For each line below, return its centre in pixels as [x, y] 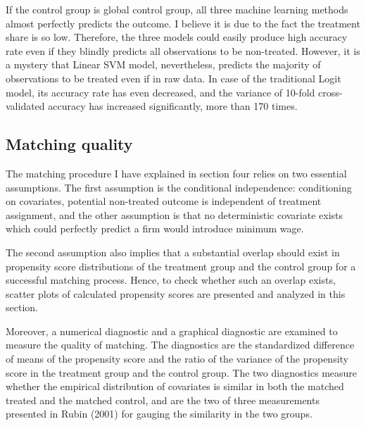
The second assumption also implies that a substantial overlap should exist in [173, 252]
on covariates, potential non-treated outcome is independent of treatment [164, 201]
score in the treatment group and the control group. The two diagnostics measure [182, 372]
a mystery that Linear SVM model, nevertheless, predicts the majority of [163, 64]
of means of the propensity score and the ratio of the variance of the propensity [177, 359]
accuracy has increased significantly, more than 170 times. [173, 106]
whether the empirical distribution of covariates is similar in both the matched [175, 386]
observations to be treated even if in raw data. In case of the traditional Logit [173, 78]
